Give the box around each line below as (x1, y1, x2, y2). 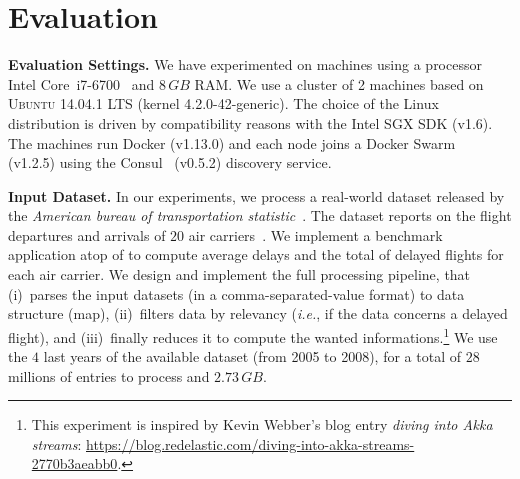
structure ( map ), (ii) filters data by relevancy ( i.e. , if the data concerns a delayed (8, 303, 508, 324)
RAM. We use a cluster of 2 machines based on (194, 73, 484, 94)
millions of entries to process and (8, 365, 210, 386)
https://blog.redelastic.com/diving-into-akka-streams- (86, 433, 415, 454)
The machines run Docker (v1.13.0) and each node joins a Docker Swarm (8, 132, 456, 153)
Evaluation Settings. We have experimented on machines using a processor (8, 54, 482, 75)
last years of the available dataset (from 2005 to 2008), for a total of (43, 346, 461, 367)
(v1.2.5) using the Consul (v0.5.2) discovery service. (8, 152, 332, 173)
